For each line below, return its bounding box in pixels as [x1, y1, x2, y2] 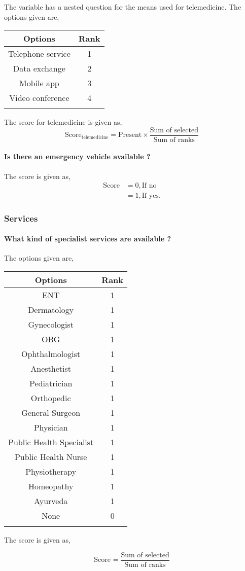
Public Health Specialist [8, 436, 94, 448]
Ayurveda [34, 494, 68, 507]
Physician [33, 421, 68, 433]
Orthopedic [30, 391, 71, 404]
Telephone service [8, 48, 71, 60]
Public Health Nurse [14, 450, 87, 462]
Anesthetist [30, 362, 72, 374]
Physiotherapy [25, 465, 77, 477]
